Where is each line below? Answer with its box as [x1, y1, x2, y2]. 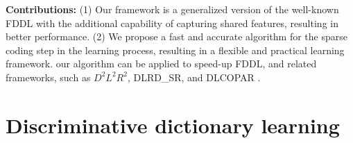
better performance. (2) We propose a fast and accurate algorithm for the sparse [6, 29, 347, 44]
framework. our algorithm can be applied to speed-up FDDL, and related [6, 56, 317, 71]
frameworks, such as [6, 69, 91, 84]
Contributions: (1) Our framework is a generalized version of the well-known [6, 2, 339, 16]
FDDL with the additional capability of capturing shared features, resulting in [6, 15, 338, 30]
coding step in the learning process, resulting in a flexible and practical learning [6, 42, 345, 57]
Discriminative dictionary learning [6, 110, 340, 139]
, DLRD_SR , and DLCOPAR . [127, 69, 261, 84]
